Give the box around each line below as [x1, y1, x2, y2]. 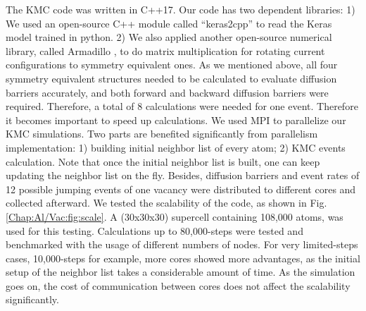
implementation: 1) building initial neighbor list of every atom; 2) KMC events [6, 140, 346, 154]
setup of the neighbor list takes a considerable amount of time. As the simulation [6, 264, 355, 279]
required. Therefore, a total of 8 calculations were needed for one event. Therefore [6, 99, 358, 114]
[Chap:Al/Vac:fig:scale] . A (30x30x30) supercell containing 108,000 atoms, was [6, 209, 343, 224]
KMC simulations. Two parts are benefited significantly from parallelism [6, 126, 318, 141]
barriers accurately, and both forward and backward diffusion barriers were [6, 85, 329, 99]
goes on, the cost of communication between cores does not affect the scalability [6, 278, 351, 293]
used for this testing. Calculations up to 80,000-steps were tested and [6, 223, 303, 238]
